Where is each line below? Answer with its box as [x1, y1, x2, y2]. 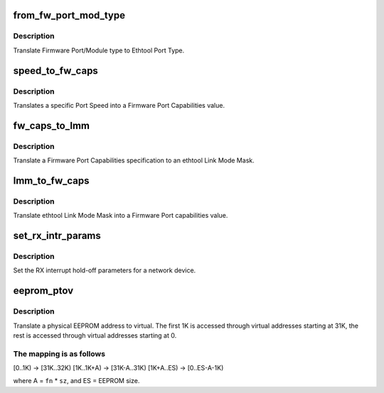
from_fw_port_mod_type [13, 9, 126, 21]
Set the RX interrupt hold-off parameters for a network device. [13, 266, 196, 275]
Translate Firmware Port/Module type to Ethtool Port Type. [13, 46, 185, 55]
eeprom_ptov [13, 284, 74, 297]
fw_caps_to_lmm [13, 119, 90, 131]
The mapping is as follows [13, 348, 106, 358]
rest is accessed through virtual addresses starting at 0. [13, 331, 177, 340]
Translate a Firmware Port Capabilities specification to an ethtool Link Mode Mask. [13, 156, 255, 165]
